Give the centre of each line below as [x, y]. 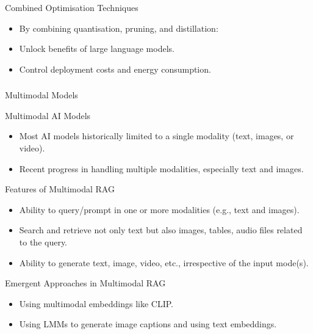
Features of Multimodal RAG [60, 189]
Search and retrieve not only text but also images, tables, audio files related [161, 230]
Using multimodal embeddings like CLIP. [96, 303]
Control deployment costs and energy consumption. [115, 69]
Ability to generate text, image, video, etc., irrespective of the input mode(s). [164, 262]
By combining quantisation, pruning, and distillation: [119, 28]
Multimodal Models [41, 95]
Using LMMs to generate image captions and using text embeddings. [148, 324]
